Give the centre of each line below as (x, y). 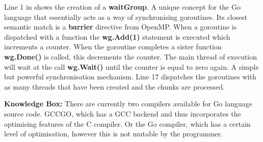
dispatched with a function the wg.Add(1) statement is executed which (117, 36)
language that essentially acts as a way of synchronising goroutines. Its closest (126, 17)
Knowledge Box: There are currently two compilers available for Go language (128, 104)
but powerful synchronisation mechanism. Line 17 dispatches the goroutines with (130, 77)
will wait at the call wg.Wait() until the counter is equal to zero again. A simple (131, 66)
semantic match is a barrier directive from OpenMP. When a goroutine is (121, 27)
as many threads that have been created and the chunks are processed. (114, 86)
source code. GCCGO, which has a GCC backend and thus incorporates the (123, 113)
